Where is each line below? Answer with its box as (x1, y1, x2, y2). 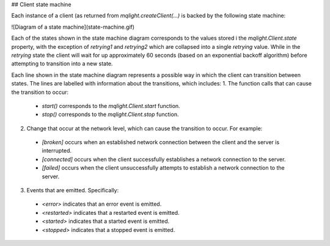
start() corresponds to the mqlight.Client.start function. (42, 102, 180, 109)
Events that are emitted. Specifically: (26, 187, 119, 194)
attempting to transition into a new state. (11, 60, 113, 67)
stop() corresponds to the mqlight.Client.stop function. (42, 110, 179, 118)
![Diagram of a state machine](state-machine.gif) (11, 23, 134, 31)
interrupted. (42, 147, 72, 154)
